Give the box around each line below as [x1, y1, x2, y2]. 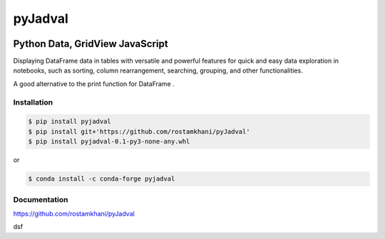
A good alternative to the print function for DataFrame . [13, 79, 175, 88]
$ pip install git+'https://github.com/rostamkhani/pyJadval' [28, 127, 250, 135]
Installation [13, 97, 53, 107]
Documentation [13, 194, 68, 204]
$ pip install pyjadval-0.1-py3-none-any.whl [28, 137, 190, 146]
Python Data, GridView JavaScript [13, 38, 168, 50]
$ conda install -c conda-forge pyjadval [28, 175, 175, 183]
